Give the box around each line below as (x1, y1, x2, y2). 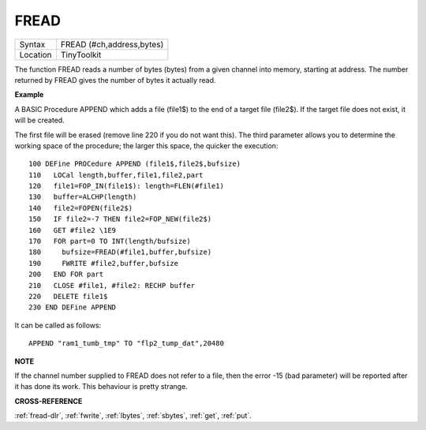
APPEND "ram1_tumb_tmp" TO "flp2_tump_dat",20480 (28, 339, 225, 348)
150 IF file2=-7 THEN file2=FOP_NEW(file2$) (28, 215, 212, 224)
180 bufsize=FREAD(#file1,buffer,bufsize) (28, 248, 212, 256)
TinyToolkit (60, 49, 102, 60)
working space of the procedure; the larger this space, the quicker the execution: (14, 140, 278, 150)
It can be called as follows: (14, 320, 102, 330)
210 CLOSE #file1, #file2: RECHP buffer (28, 281, 196, 290)
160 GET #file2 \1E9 (28, 226, 117, 234)
